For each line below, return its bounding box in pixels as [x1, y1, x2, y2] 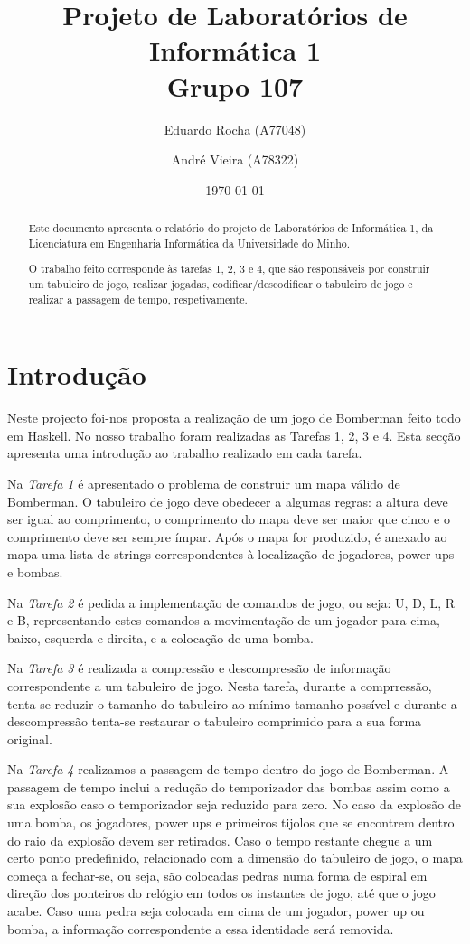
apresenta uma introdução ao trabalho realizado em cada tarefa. [7, 444, 362, 463]
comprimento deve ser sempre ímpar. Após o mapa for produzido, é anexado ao [7, 527, 447, 546]
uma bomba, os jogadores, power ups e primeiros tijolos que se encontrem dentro [7, 813, 455, 832]
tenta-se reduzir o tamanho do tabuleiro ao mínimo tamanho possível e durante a [7, 694, 457, 713]
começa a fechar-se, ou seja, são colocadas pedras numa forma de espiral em [7, 865, 428, 884]
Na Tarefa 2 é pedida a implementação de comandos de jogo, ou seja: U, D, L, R [7, 593, 455, 612]
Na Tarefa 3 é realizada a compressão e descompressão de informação [7, 659, 391, 678]
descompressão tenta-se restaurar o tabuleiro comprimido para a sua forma [7, 712, 422, 731]
